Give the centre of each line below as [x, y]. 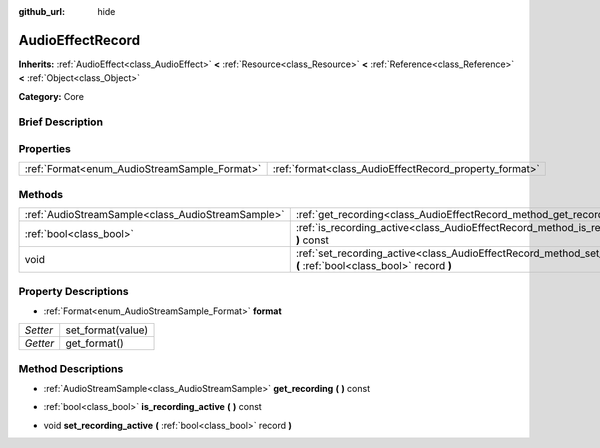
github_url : [41, 11]
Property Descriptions [73, 291]
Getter [39, 343]
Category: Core [51, 96]
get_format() [94, 343]
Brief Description [61, 122]
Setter [39, 330]
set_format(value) [107, 330]
